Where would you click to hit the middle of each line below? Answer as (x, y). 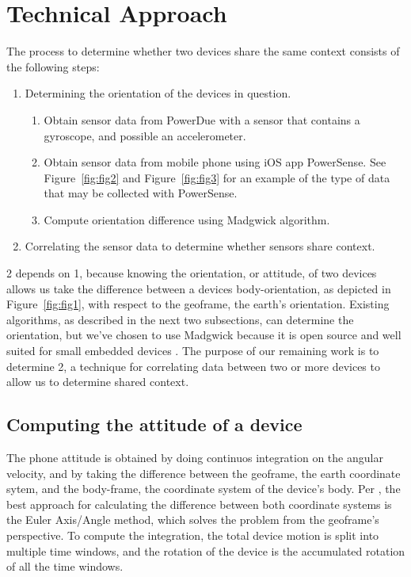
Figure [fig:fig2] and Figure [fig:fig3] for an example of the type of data (217, 177)
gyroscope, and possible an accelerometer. (145, 135)
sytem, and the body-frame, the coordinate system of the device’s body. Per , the (204, 489)
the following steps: (53, 66)
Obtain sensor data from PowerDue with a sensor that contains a (202, 119)
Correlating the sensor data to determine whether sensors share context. (200, 246)
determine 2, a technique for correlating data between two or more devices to (193, 366)
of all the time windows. (65, 566)
